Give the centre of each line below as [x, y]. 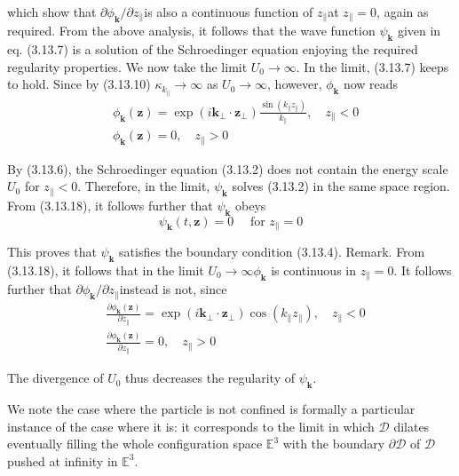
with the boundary [334, 444]
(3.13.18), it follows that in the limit [106, 270]
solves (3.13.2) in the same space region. [341, 186]
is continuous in [313, 270]
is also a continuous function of [229, 12]
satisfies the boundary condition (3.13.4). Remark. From [272, 252]
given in [419, 31]
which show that [52, 12]
